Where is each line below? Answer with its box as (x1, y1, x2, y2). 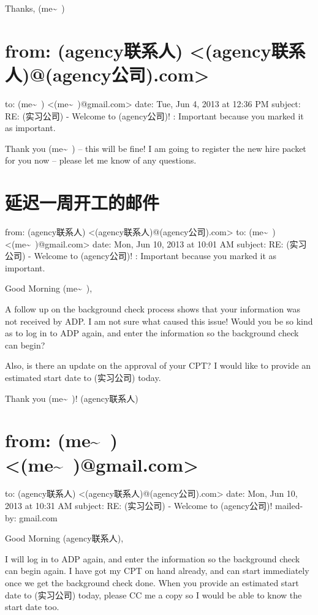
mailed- (275, 499, 303, 512)
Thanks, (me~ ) (5, 2, 65, 14)
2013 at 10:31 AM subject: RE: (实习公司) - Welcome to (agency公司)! (5, 499, 273, 512)
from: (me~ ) (5, 428, 118, 453)
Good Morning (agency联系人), (5, 532, 124, 545)
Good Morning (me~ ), (5, 282, 93, 295)
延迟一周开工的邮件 (5, 190, 160, 215)
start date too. (5, 600, 59, 613)
